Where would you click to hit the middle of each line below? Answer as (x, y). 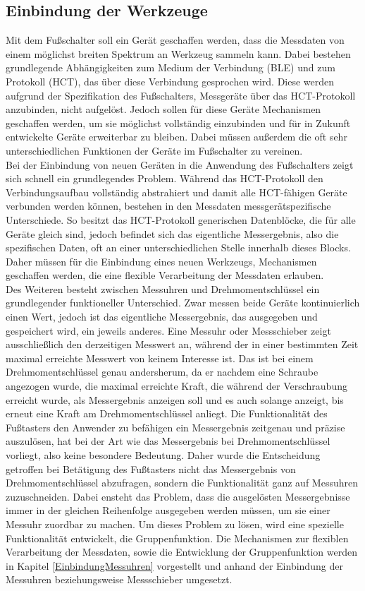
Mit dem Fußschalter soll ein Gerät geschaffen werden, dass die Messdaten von (175, 40)
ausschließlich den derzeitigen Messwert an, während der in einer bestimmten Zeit (182, 344)
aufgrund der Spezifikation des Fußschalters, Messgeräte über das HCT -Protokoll (181, 95)
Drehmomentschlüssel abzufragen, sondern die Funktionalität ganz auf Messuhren (182, 483)
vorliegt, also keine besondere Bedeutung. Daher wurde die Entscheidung (163, 455)
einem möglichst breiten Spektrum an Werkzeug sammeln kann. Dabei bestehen (178, 53)
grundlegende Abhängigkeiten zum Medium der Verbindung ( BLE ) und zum (171, 67)
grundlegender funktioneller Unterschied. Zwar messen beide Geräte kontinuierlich (183, 303)
